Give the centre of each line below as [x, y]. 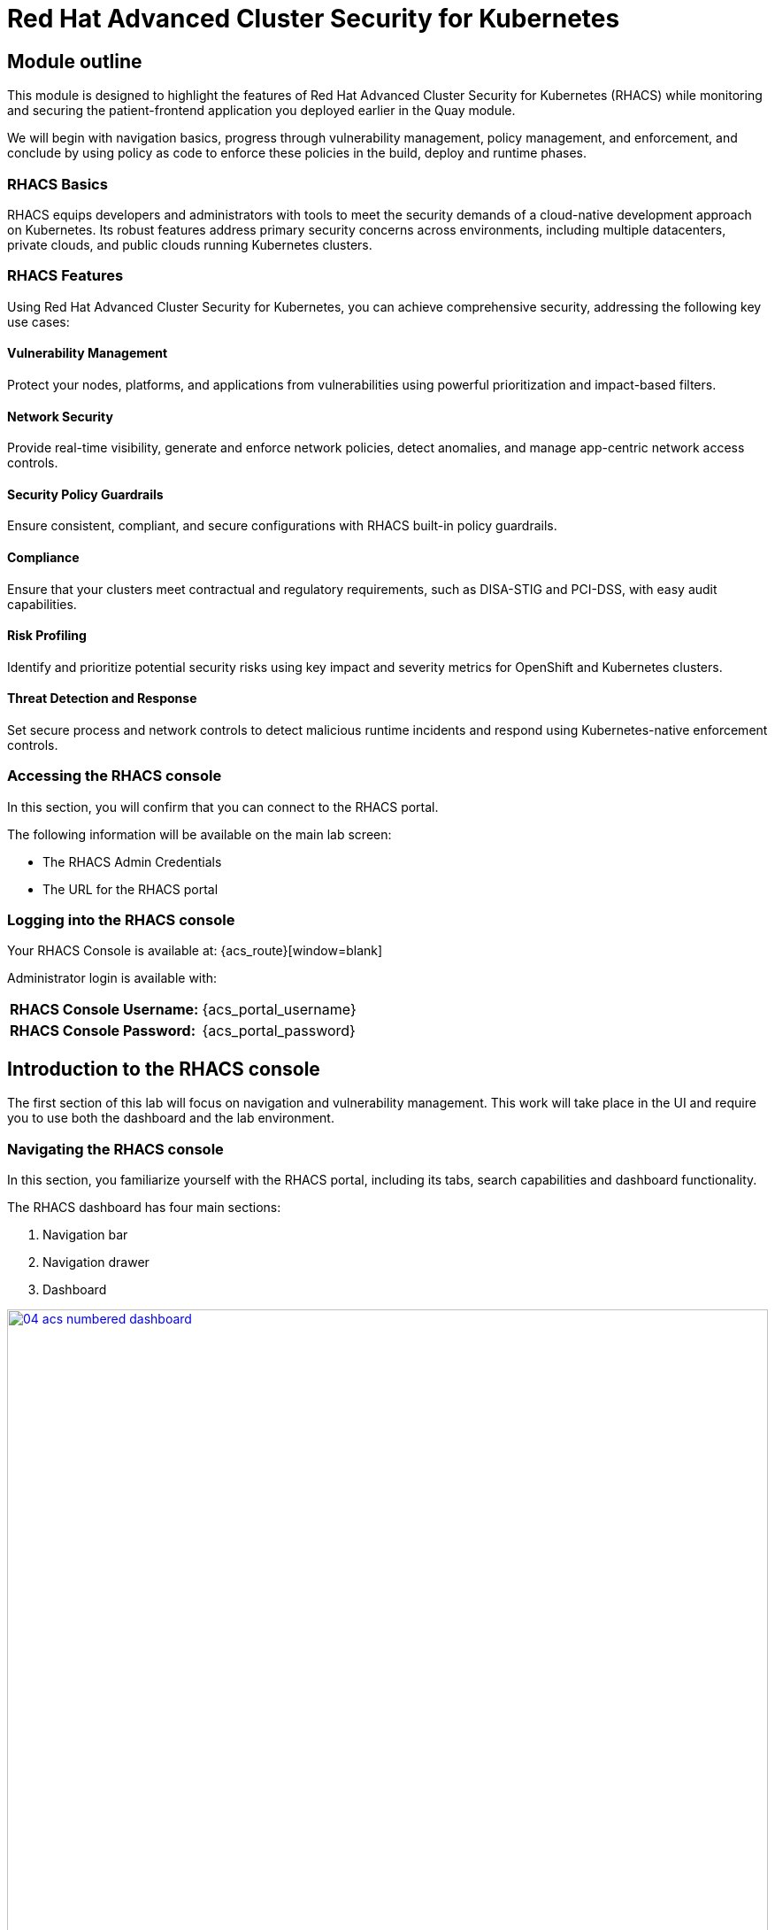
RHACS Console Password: [103, 1031]
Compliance [43, 557]
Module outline [75, 61]
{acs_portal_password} [279, 1031]
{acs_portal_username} [279, 1010]
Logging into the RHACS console [121, 920]
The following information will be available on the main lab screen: [200, 834]
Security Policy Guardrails [85, 494]
